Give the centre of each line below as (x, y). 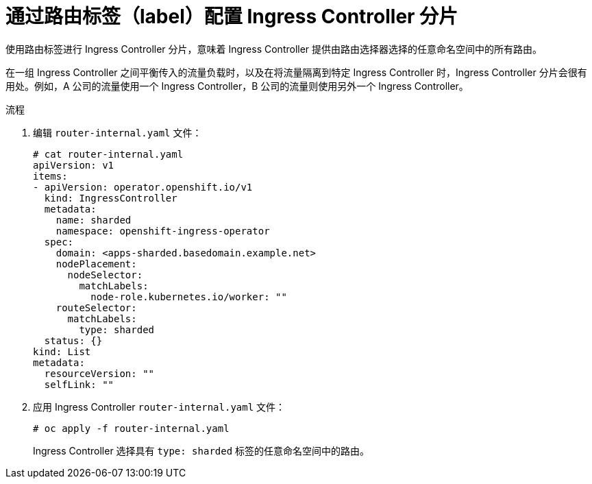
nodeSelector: (105, 275)
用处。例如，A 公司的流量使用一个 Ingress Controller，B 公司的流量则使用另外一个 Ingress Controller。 (237, 86)
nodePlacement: (96, 264)
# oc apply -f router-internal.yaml (131, 428)
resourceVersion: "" (99, 373)
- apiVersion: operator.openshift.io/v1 (143, 187)
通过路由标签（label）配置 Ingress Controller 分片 (232, 16)
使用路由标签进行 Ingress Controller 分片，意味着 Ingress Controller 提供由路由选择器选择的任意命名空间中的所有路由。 (274, 49)
